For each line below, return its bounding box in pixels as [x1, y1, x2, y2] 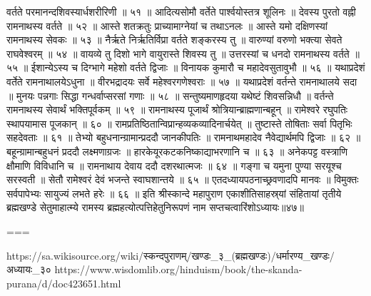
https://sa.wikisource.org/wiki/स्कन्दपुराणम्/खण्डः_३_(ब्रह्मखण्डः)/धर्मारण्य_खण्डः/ [6, 247, 335, 262]
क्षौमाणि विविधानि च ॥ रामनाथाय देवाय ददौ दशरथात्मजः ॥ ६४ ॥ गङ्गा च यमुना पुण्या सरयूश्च [6, 158, 342, 173]
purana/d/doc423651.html [6, 275, 121, 290]
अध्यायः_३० [6, 262, 51, 277]
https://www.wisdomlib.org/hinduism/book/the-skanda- [54, 262, 303, 277]
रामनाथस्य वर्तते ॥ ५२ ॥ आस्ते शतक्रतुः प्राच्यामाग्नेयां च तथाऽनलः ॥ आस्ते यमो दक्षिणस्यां [6, 18, 327, 33]
